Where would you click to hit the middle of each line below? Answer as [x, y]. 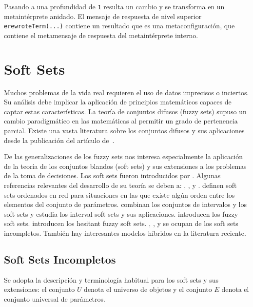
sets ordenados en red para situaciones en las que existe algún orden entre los [119, 194]
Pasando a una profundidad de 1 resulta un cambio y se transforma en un [114, 6]
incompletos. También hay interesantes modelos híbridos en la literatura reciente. [125, 233]
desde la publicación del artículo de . [59, 140]
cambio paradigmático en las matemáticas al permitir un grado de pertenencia [121, 121]
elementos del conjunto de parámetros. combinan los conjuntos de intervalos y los [125, 204]
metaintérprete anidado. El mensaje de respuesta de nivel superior [103, 16]
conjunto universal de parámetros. [55, 298]
